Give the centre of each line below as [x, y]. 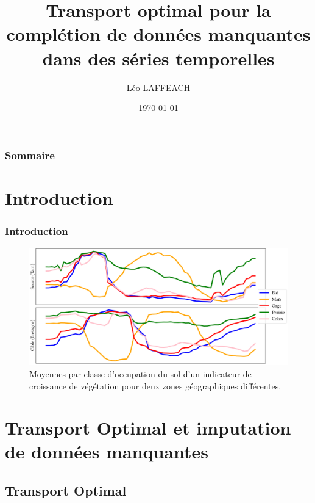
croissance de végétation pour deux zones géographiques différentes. [155, 385]
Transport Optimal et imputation [148, 428]
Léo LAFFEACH [158, 87]
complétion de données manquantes [158, 34]
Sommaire [30, 155]
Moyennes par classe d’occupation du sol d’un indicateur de [140, 373]
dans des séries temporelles [158, 58]
